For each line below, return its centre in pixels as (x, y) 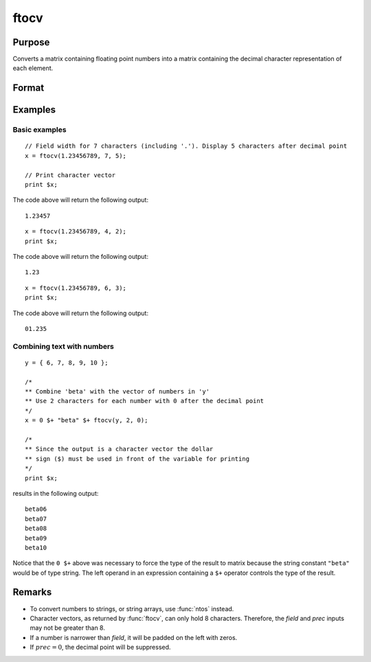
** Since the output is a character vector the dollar (119, 449)
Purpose (31, 42)
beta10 (36, 547)
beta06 (36, 509)
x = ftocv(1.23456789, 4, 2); (76, 231)
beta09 (36, 538)
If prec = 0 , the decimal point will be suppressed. (100, 647)
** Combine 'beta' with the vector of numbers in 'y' (117, 392)
